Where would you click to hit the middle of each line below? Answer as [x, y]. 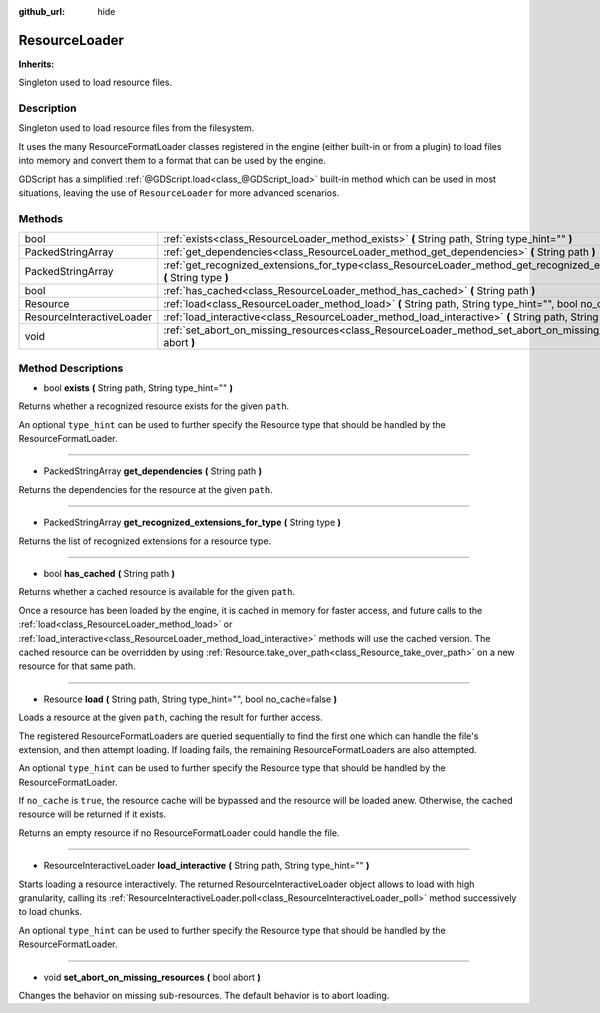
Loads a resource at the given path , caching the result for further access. [171, 717]
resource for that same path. [77, 666]
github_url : [41, 11]
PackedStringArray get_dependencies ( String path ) [153, 471]
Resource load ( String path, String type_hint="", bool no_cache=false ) [190, 699]
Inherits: [36, 64]
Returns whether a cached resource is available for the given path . [156, 592]
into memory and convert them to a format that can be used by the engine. [172, 161]
